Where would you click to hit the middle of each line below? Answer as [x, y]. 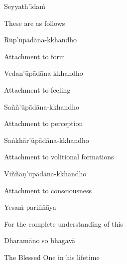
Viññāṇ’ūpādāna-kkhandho [45, 173]
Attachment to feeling [37, 89]
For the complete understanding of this [63, 223]
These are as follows [35, 23]
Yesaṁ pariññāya [30, 207]
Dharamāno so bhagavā [40, 240]
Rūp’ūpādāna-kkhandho [41, 40]
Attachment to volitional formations [59, 157]
